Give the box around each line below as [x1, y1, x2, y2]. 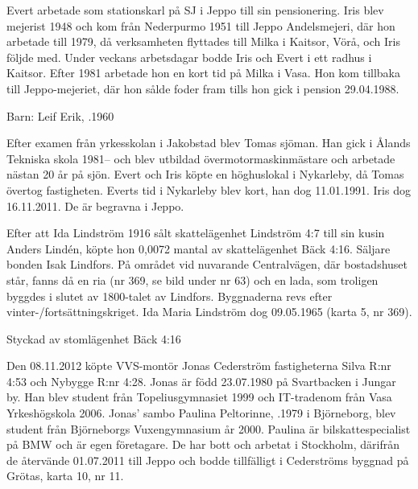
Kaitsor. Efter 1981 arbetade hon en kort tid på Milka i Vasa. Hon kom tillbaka [6, 64, 400, 81]
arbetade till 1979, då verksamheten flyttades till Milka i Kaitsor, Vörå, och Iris [6, 33, 400, 50]
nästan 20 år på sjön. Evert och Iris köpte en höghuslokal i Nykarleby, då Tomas [6, 166, 404, 183]
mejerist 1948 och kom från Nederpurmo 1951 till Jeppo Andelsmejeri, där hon [6, 17, 395, 34]
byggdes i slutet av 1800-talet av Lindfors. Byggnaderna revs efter [6, 287, 333, 304]
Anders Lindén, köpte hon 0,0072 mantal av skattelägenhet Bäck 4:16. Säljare [6, 240, 391, 257]
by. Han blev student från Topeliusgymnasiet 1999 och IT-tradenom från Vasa [6, 388, 392, 405]
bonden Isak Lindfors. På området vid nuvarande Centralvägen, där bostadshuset [6, 256, 408, 273]
